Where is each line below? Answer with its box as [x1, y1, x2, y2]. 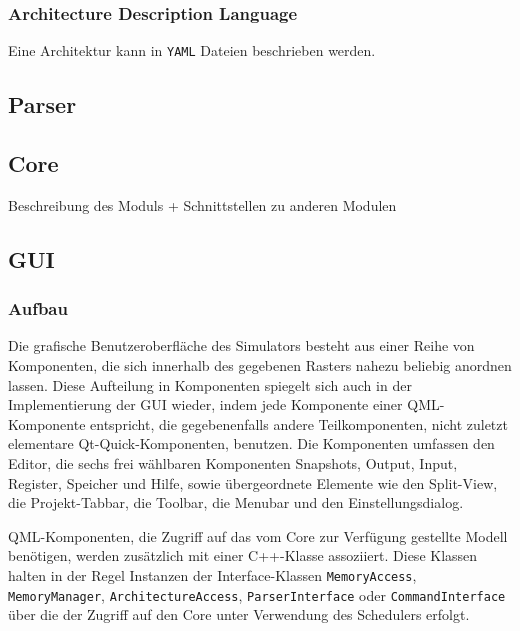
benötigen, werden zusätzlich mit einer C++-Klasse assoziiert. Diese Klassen [8, 545, 478, 566]
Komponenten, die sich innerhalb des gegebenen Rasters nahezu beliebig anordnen [8, 355, 512, 376]
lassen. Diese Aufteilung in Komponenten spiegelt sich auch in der [8, 374, 412, 395]
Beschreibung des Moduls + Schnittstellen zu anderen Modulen [8, 194, 397, 215]
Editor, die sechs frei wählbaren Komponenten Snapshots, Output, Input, [8, 453, 458, 474]
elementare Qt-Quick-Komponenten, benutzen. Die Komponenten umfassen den [8, 433, 495, 454]
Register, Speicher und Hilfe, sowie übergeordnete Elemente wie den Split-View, [8, 472, 498, 493]
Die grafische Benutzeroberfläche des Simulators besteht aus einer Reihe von [8, 335, 475, 356]
